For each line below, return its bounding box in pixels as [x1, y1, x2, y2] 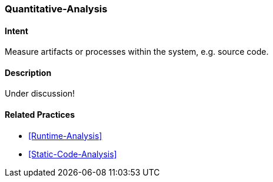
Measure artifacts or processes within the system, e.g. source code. [5, 47, 269, 57]
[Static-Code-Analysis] [28, 148, 117, 159]
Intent [5, 25, 28, 36]
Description [5, 67, 52, 78]
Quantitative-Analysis [5, 3, 108, 15]
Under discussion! [5, 88, 75, 99]
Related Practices [5, 110, 75, 120]
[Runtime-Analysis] [28, 130, 102, 141]
